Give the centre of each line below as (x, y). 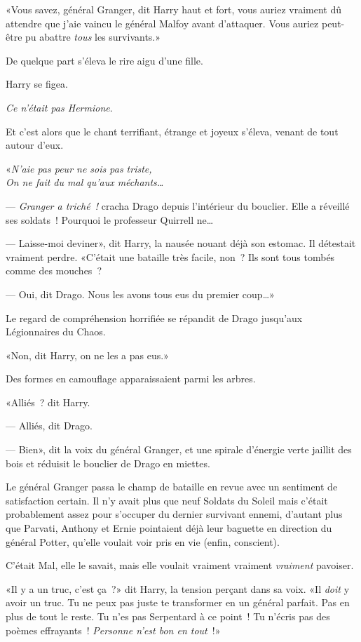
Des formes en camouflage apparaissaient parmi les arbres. (131, 379)
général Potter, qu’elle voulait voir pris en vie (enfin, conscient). (143, 541)
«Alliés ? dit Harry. (48, 402)
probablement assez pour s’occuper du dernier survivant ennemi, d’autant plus (174, 514)
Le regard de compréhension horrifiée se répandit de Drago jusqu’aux (154, 317)
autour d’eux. (35, 145)
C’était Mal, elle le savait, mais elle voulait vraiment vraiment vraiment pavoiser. (180, 565)
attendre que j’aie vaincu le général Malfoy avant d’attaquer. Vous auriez (162, 23)
